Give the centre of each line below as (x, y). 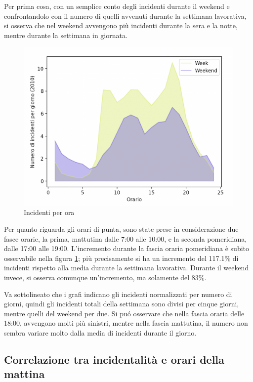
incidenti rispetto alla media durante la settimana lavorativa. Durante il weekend (126, 268)
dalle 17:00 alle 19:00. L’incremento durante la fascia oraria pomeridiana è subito (127, 248)
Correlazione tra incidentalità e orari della (114, 359)
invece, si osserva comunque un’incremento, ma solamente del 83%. (105, 277)
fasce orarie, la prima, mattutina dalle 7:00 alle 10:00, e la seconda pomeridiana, (126, 238)
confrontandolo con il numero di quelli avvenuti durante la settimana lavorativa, (125, 16)
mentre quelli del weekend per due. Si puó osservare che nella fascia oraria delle (124, 313)
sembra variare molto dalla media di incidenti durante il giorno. (100, 332)
